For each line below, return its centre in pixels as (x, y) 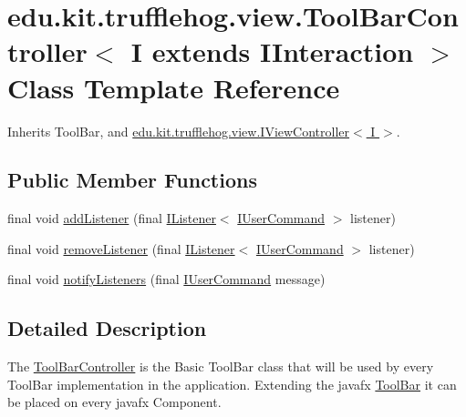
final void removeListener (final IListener (121, 248)
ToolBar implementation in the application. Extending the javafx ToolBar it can (232, 384)
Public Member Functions (132, 180)
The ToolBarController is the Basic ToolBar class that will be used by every (221, 366)
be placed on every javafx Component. (114, 402)
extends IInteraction (283, 51)
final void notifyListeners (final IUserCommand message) (166, 279)
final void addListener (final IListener (112, 218)
